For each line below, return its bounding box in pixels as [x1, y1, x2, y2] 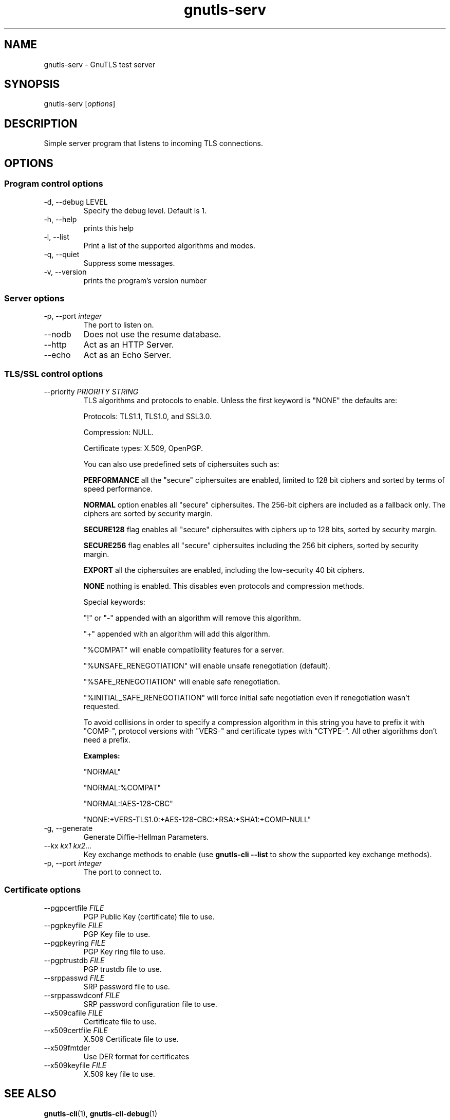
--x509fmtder [44, 1043, 90, 1052]
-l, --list [44, 232, 69, 241]
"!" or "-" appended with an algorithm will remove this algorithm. [83, 613, 301, 622]
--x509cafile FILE [44, 1008, 103, 1017]
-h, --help [44, 214, 77, 224]
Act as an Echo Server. [83, 350, 172, 360]
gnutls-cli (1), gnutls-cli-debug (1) [44, 1109, 158, 1118]
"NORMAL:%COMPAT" [83, 783, 161, 792]
